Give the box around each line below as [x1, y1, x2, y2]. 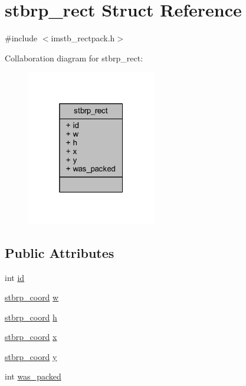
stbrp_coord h [5, 310, 57, 323]
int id [5, 271, 25, 283]
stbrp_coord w [5, 291, 59, 303]
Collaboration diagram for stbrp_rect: [5, 51, 143, 64]
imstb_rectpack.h [51, 32, 115, 44]
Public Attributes [5, 243, 114, 261]
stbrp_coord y [5, 350, 57, 362]
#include [5, 32, 38, 44]
